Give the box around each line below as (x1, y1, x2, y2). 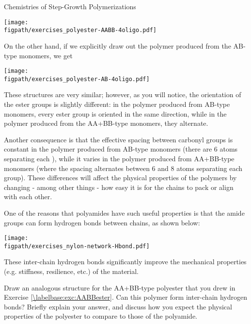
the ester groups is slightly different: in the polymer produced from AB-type (4, 99, 230, 109)
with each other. (4, 191, 52, 202)
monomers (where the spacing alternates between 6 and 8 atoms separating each (4, 163, 243, 173)
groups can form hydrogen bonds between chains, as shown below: (4, 217, 200, 227)
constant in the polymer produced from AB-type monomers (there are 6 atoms (4, 144, 238, 154)
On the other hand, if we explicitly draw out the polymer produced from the (4, 40, 231, 51)
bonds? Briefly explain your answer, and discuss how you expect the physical (4, 301, 232, 311)
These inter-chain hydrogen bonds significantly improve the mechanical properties (4, 256, 247, 267)
